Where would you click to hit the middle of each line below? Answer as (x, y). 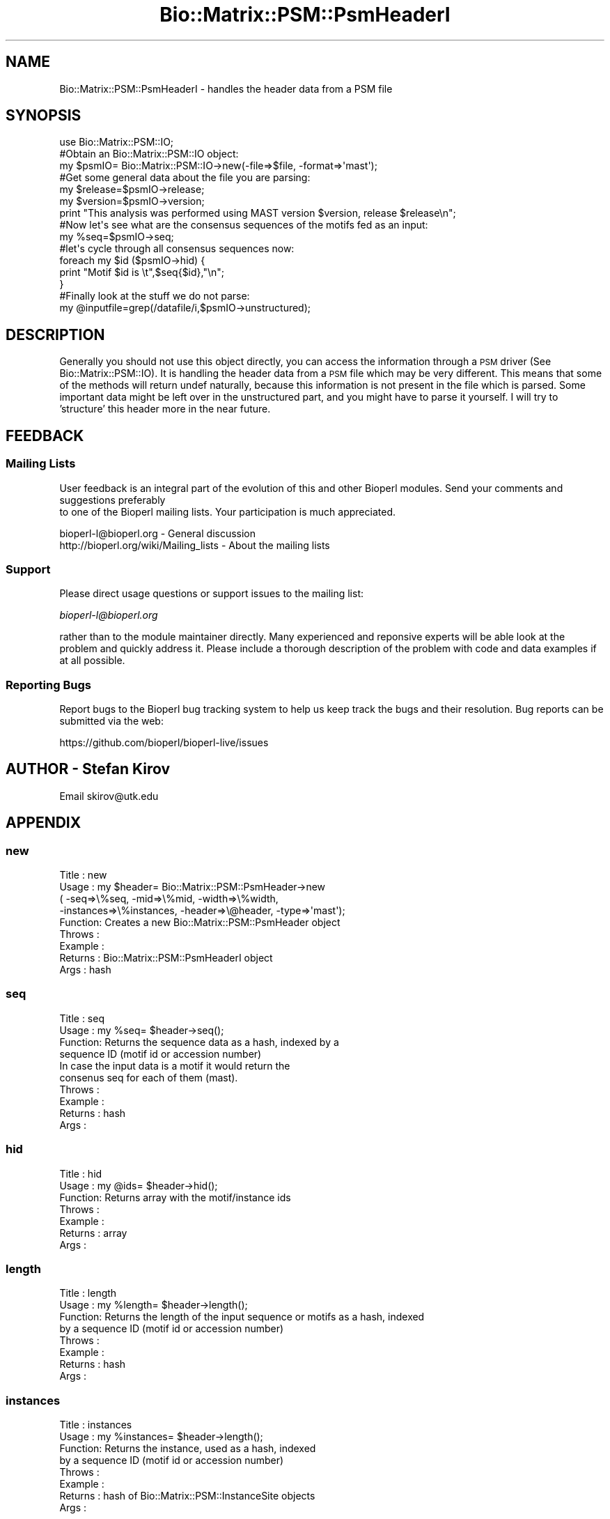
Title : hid (81, 1173)
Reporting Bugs (48, 685)
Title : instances (96, 1425)
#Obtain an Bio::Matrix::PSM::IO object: (149, 154)
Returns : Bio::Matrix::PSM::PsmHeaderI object (166, 958)
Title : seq (82, 1018)
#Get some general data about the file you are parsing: (185, 178)
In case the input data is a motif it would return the (175, 1065)
